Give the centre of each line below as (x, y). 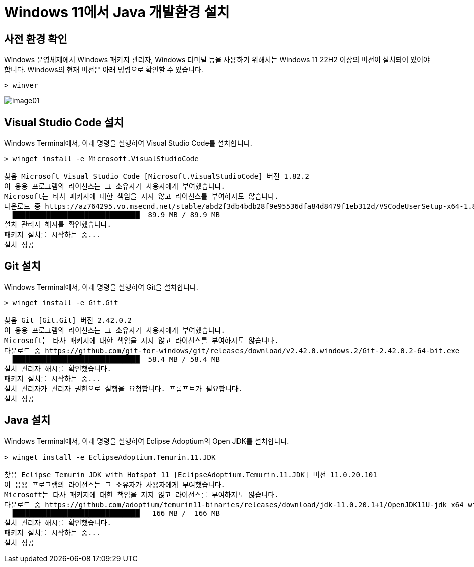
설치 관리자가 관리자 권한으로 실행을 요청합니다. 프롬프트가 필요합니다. (124, 388)
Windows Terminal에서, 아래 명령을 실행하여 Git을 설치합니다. (101, 287)
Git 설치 (22, 266)
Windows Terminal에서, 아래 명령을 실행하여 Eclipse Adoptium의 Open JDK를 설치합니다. (147, 441)
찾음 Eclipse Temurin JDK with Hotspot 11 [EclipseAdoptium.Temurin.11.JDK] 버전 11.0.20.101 (191, 474)
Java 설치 (27, 420)
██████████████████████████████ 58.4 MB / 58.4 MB (116, 359)
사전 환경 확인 (36, 39)
